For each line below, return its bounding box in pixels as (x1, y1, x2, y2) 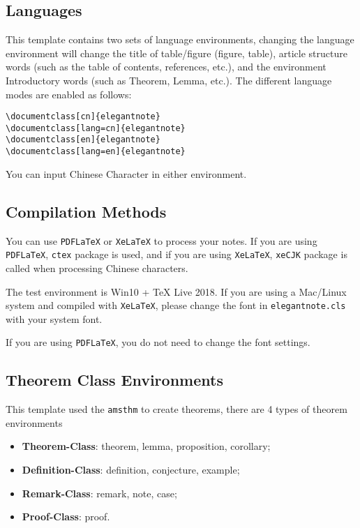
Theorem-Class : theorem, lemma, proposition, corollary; (22, 439, 271, 453)
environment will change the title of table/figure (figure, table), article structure (6, 45, 347, 60)
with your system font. (6, 311, 103, 326)
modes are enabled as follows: (6, 86, 132, 101)
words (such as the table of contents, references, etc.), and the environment (6, 59, 327, 74)
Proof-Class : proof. (22, 509, 110, 524)
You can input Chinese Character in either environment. (6, 166, 247, 181)
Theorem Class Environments (6, 369, 223, 391)
